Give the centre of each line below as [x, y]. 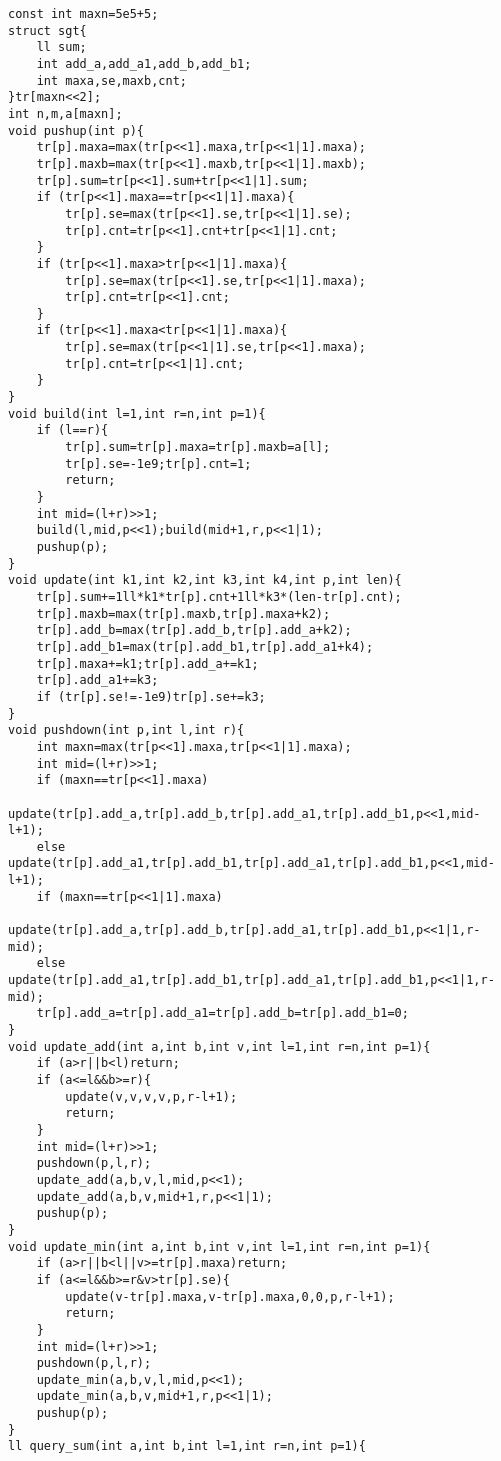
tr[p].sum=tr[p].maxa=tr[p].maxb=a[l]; [198, 447]
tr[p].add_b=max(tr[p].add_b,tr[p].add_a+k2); [194, 630]
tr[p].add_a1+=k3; [97, 680]
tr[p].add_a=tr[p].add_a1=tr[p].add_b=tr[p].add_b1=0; [222, 1013]
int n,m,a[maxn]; [65, 113]
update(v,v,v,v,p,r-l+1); [151, 1096]
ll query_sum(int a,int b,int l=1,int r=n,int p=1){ [187, 1446]
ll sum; [61, 47]
